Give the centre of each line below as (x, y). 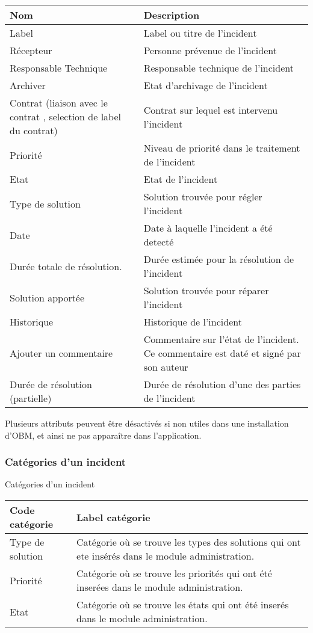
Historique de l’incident (193, 322)
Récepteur (31, 50)
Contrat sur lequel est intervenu (211, 110)
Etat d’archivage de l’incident (206, 85)
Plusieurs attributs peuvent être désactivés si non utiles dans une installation (147, 423)
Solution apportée (47, 297)
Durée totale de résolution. (66, 266)
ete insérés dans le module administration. (166, 556)
